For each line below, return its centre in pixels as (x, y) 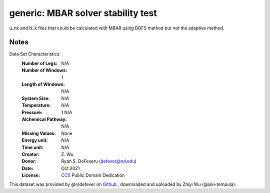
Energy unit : (35, 140)
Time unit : (32, 147)
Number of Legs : (39, 63)
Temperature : (36, 105)
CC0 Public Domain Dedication (93, 175)
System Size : (36, 98)
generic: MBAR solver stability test (83, 13)
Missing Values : (39, 133)
